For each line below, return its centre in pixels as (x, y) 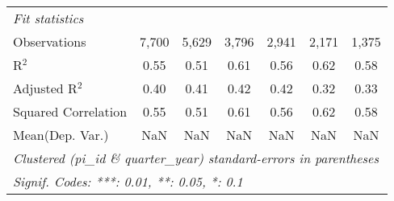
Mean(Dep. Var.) (61, 135)
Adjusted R (45, 88)
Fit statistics (48, 18)
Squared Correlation (70, 111)
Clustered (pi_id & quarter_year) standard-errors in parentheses (196, 158)
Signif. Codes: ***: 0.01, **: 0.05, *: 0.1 (128, 181)
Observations (50, 41)
